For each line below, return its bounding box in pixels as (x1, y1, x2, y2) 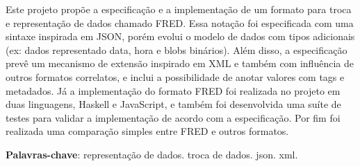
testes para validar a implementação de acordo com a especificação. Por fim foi (6, 110, 341, 124)
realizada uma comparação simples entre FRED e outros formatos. (6, 124, 289, 138)
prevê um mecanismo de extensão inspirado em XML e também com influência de (6, 56, 354, 71)
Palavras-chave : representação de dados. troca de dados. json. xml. (6, 147, 298, 161)
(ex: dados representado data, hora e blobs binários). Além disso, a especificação (6, 42, 347, 57)
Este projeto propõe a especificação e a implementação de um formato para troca (6, 2, 352, 16)
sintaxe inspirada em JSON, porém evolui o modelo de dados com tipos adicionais (6, 29, 355, 44)
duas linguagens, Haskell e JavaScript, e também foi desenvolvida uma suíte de (6, 97, 341, 111)
